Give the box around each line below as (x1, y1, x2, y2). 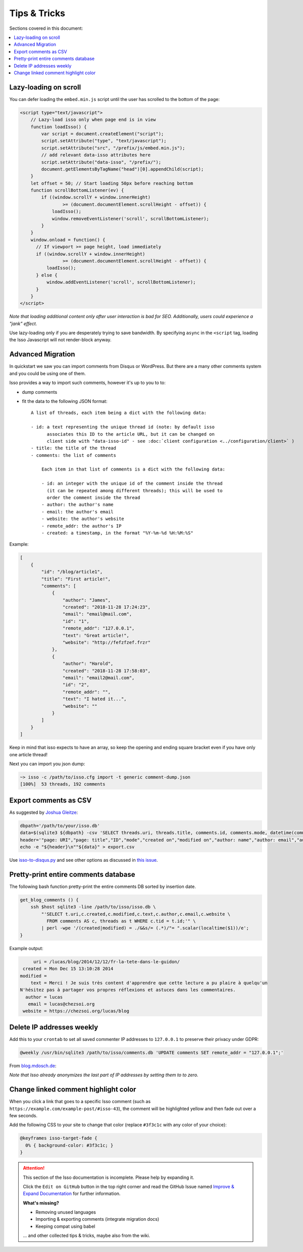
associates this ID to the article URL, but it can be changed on (46, 431, 215, 437)
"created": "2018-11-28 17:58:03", (62, 668, 151, 673)
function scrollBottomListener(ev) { (30, 187, 124, 193)
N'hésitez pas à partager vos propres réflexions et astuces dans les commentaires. (20, 987, 236, 993)
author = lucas (25, 994, 63, 1000)
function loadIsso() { (30, 124, 87, 130)
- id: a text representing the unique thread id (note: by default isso (31, 424, 215, 430)
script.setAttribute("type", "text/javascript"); (41, 138, 167, 144)
